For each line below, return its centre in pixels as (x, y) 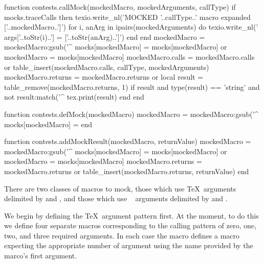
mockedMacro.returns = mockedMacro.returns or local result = (104, 77)
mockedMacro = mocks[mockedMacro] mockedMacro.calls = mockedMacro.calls (129, 56)
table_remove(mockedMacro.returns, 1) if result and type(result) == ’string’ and (132, 87)
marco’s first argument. (41, 256)
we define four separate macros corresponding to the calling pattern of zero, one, (130, 225)
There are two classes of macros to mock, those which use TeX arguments (120, 188)
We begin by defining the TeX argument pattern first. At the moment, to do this (131, 215)
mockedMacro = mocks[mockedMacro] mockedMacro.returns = (103, 161)
